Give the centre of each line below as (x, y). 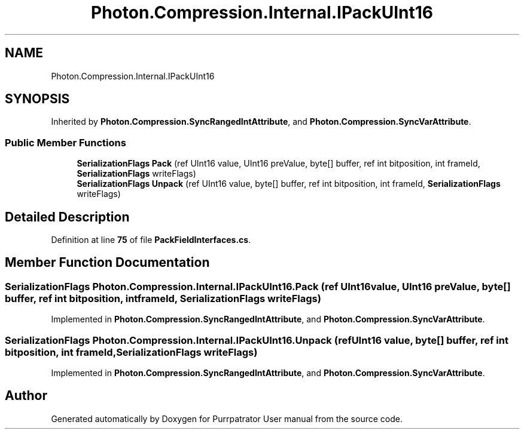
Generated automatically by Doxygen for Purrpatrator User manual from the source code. (227, 418)
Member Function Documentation (107, 263)
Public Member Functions (65, 142)
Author (26, 396)
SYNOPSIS (37, 99)
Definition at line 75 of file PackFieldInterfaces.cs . (151, 240)
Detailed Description (67, 217)
